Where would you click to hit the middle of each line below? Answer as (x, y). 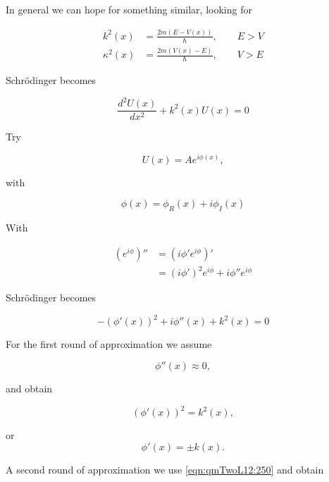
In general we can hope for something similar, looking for (129, 9)
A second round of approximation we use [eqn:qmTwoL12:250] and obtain (165, 469)
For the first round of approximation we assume (109, 344)
